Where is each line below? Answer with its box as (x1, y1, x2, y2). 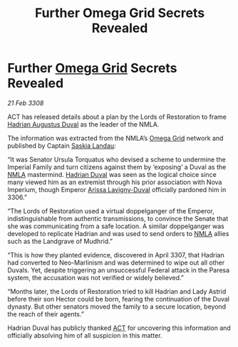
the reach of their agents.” (7, 309, 84, 318)
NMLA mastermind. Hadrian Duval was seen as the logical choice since (7, 170, 217, 178)
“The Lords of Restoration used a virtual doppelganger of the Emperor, (7, 206, 215, 215)
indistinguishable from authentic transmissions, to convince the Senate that (7, 214, 229, 223)
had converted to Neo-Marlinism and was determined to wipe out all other (7, 258, 225, 267)
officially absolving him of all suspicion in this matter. (7, 331, 162, 339)
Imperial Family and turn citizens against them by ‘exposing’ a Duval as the (7, 162, 227, 171)
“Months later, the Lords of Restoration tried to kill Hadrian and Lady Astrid (7, 287, 227, 296)
